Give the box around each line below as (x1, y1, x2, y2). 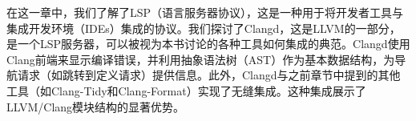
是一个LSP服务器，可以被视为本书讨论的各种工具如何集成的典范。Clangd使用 (6, 35, 410, 52)
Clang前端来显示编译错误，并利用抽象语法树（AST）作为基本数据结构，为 (6, 50, 395, 67)
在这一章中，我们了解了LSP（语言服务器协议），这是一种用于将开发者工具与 (6, 4, 404, 20)
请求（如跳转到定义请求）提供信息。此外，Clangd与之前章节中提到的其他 (17, 67, 401, 83)
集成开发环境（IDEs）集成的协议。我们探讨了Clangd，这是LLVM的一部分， (6, 19, 401, 36)
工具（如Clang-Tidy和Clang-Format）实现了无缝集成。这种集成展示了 (6, 82, 366, 99)
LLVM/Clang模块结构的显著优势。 (6, 98, 185, 115)
